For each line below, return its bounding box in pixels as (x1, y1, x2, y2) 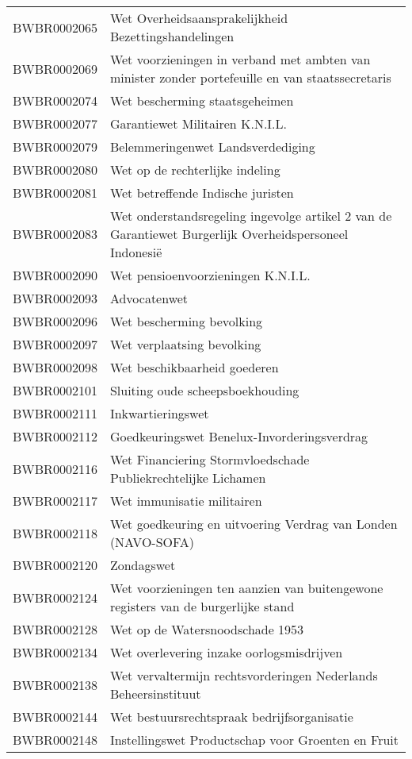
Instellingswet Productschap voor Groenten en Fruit (109, 730, 399, 749)
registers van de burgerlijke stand (109, 597, 295, 615)
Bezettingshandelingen (109, 27, 235, 45)
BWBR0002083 (13, 225, 97, 243)
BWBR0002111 (13, 404, 97, 422)
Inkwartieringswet (109, 404, 209, 422)
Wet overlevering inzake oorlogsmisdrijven (109, 643, 343, 661)
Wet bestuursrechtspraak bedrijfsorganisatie (109, 707, 353, 726)
